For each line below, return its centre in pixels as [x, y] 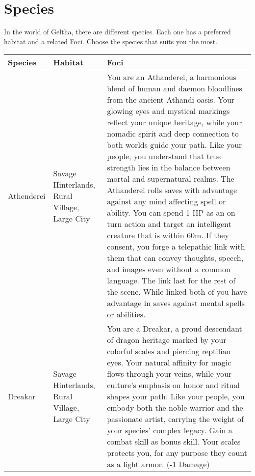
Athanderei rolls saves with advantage [172, 190]
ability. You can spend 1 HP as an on [171, 213]
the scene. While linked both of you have [177, 292]
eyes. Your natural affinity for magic [169, 363]
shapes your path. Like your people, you [176, 396]
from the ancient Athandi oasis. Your [171, 100]
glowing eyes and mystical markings [168, 111]
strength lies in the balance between [169, 168]
